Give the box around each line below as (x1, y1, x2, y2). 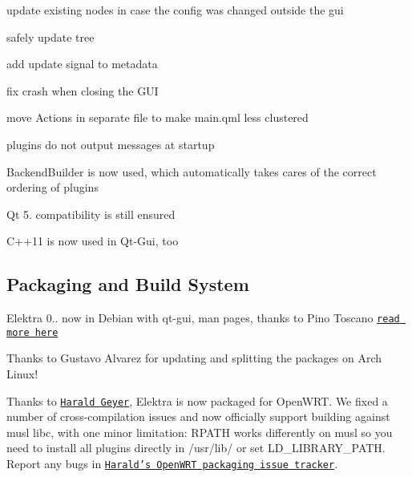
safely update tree (6, 28, 95, 45)
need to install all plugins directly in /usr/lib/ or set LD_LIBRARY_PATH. (6, 439, 386, 456)
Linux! (6, 366, 38, 382)
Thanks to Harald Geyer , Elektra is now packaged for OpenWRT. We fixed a (6, 392, 388, 409)
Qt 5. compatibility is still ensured (6, 205, 176, 222)
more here (6, 326, 59, 338)
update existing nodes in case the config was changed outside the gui (6, 2, 344, 18)
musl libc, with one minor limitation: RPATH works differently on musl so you (6, 423, 393, 440)
